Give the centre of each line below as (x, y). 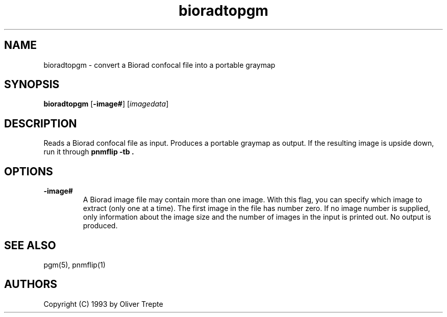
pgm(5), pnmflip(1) (74, 265)
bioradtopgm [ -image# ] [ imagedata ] (106, 104)
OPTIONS (29, 171)
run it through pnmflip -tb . (89, 152)
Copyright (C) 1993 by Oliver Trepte (103, 304)
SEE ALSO (30, 245)
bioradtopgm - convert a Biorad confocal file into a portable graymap (159, 65)
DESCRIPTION (41, 123)
